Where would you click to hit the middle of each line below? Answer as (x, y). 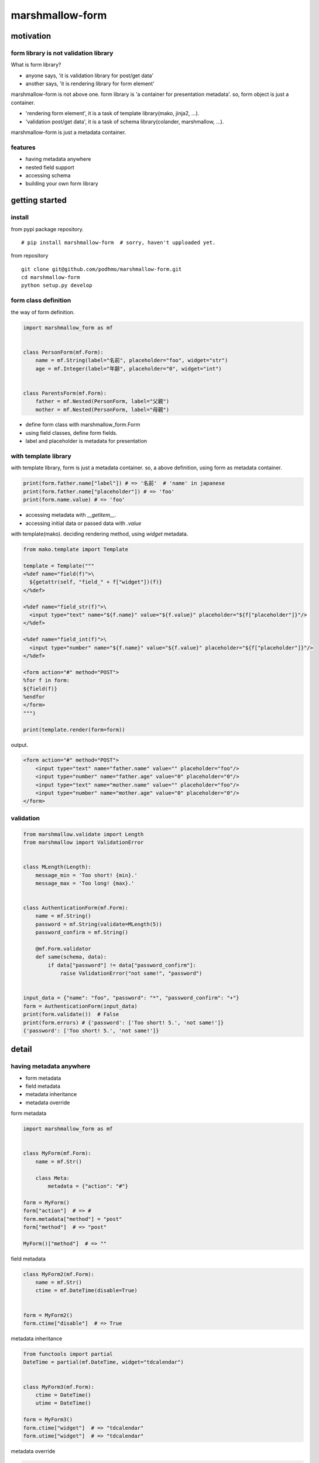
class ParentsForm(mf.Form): (65, 393)
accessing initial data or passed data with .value (83, 523)
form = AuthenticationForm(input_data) (80, 1006)
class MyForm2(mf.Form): (59, 1274)
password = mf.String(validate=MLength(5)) (99, 924)
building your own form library (62, 184)
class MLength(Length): (57, 867)
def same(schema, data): (71, 957)
